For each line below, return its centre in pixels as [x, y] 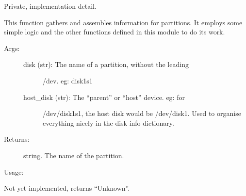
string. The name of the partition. [74, 155]
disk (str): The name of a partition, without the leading [106, 64]
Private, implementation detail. [50, 6]
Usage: [14, 171]
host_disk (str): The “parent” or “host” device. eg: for [104, 97]
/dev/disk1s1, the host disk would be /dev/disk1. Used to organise [142, 113]
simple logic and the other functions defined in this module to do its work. [115, 32]
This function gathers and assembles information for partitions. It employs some [123, 22]
